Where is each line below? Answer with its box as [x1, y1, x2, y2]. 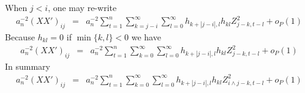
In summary [5, 59, 51, 72]
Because [5, 30, 35, 43]
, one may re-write [48, 1, 117, 13]
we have [131, 30, 161, 43]
